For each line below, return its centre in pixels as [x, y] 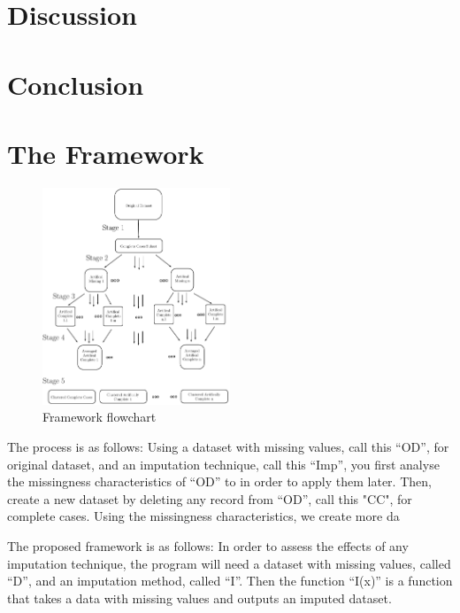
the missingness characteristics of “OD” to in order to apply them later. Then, [219, 481]
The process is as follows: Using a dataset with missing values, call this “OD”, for [228, 447]
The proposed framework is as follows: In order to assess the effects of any [208, 546]
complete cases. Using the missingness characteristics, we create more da [203, 516]
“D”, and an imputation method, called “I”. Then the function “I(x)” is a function [230, 581]
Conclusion [76, 84]
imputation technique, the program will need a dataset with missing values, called [229, 563]
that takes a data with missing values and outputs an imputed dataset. [199, 597]
